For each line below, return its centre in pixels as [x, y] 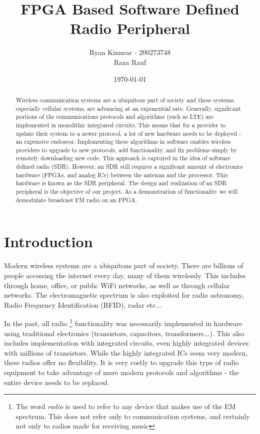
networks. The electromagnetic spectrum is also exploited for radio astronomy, [124, 295]
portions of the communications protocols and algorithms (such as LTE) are [115, 117]
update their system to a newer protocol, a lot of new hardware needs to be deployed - [128, 133]
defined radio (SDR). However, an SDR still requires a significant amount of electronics [129, 167]
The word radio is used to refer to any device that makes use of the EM [126, 406]
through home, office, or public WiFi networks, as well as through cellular [117, 285]
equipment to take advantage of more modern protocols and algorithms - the [121, 372]
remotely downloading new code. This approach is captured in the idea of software [123, 158]
